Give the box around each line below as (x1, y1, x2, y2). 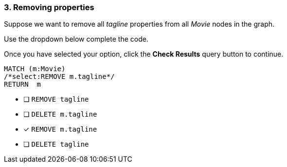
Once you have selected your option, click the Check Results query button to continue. (4, 50, 284, 59)
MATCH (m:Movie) (4, 65, 66, 73)
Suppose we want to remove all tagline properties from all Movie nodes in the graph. (4, 20, 275, 29)
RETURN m (4, 80, 41, 89)
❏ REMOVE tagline (23, 95, 89, 104)
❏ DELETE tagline (23, 140, 89, 149)
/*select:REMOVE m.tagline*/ (4, 73, 115, 81)
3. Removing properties (4, 2, 94, 12)
